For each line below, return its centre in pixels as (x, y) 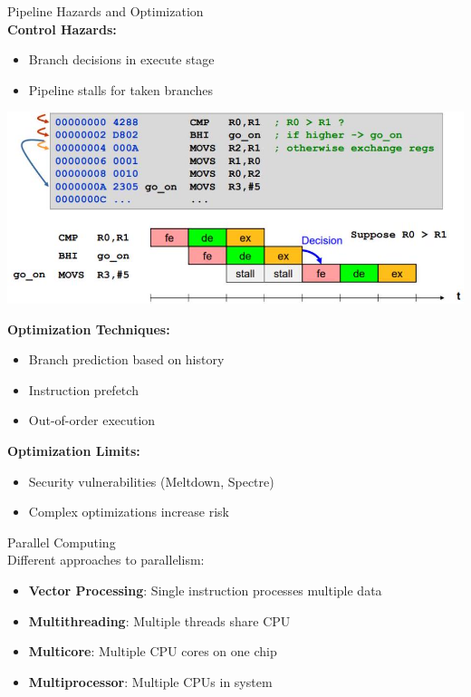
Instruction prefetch (83, 389)
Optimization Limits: (74, 451)
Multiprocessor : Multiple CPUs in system (150, 681)
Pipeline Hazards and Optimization (106, 11)
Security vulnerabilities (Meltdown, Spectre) (151, 481)
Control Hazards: (62, 29)
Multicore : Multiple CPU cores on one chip (153, 651)
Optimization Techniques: (89, 329)
